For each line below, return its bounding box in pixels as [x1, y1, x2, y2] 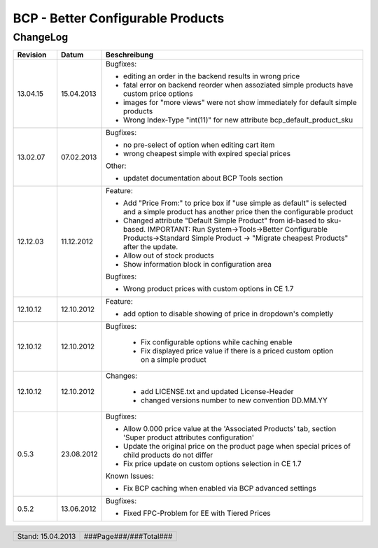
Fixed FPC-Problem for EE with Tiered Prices [122, 508, 271, 518]
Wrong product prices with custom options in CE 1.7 [122, 284, 294, 294]
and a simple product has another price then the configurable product [122, 207, 353, 217]
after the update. [122, 242, 178, 252]
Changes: [105, 371, 138, 381]
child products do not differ [122, 450, 213, 460]
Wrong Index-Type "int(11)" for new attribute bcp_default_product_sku [122, 115, 353, 125]
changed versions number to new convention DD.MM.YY [140, 395, 328, 405]
